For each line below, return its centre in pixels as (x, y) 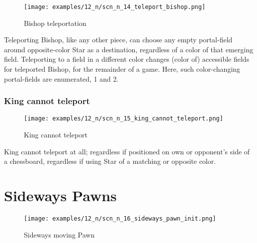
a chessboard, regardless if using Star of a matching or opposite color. (110, 161)
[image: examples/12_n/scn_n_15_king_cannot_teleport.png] (124, 119)
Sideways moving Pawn (59, 234)
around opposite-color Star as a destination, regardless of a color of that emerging (129, 49)
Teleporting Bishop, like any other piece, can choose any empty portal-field (118, 40)
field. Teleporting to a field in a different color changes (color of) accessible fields (127, 59)
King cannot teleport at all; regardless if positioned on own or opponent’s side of (127, 151)
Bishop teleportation (55, 23)
